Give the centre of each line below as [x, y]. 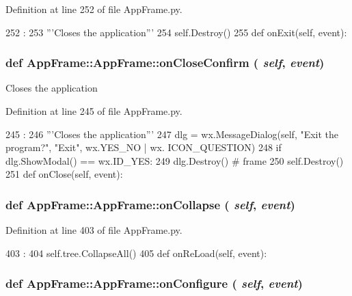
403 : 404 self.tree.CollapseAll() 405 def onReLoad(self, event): [136, 253]
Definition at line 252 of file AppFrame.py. [94, 9]
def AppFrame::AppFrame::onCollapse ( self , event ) [150, 204]
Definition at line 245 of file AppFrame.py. [94, 111]
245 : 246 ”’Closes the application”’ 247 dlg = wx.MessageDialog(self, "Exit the [172, 134]
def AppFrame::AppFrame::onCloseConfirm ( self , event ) [165, 63]
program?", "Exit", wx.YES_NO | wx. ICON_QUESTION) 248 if [144, 147]
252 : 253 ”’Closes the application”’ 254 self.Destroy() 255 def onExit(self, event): [176, 32]
